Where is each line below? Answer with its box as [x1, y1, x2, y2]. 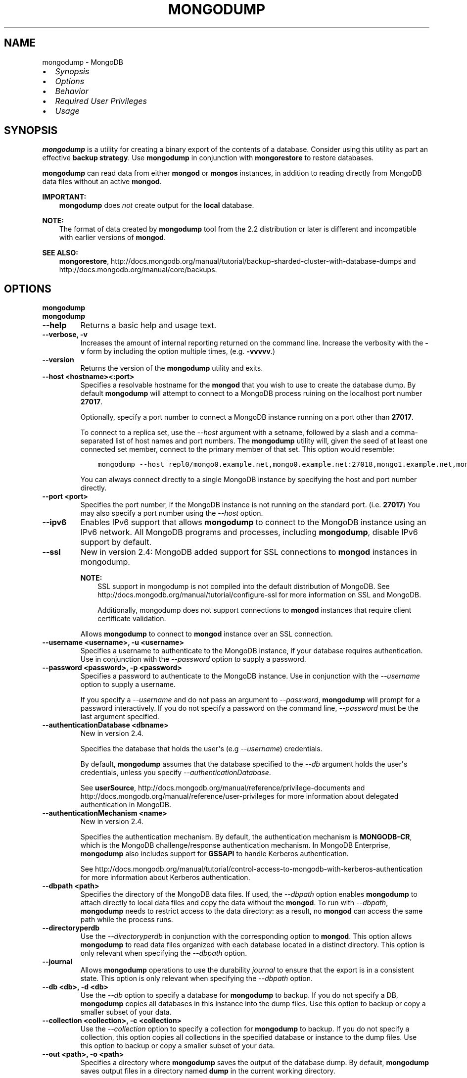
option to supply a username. [80, 680, 176, 689]
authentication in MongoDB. [80, 800, 171, 809]
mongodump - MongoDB [42, 57, 123, 66]
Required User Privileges [55, 96, 147, 106]
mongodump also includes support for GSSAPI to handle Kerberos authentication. [80, 849, 349, 858]
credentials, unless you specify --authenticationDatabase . [80, 768, 271, 777]
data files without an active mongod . [42, 177, 162, 186]
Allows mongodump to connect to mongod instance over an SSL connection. [80, 630, 333, 638]
